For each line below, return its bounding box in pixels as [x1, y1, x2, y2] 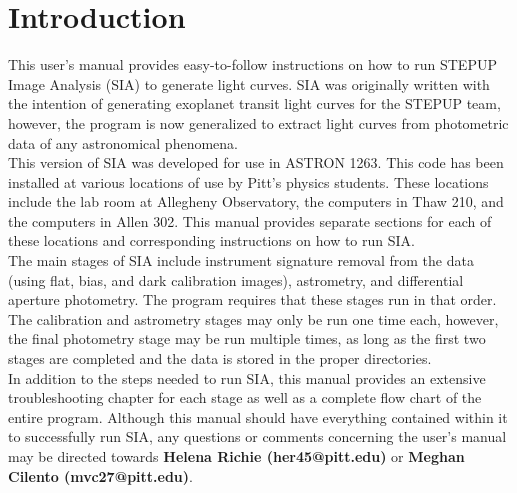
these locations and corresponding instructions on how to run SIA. [8, 230, 415, 251]
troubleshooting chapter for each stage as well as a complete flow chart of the [8, 387, 482, 408]
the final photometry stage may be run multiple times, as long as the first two [8, 328, 486, 349]
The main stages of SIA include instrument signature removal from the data [8, 250, 474, 271]
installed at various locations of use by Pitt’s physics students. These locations [8, 171, 489, 192]
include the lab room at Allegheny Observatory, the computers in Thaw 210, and [8, 191, 504, 212]
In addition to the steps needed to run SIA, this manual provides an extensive [8, 367, 486, 388]
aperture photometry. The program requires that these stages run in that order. [8, 289, 497, 310]
